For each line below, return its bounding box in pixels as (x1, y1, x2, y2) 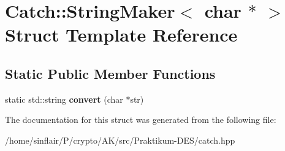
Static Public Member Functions (5, 64, 216, 83)
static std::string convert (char (5, 92, 123, 105)
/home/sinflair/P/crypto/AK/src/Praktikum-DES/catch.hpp (5, 133, 235, 146)
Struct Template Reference (5, 22, 238, 47)
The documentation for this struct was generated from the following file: (5, 113, 276, 126)
